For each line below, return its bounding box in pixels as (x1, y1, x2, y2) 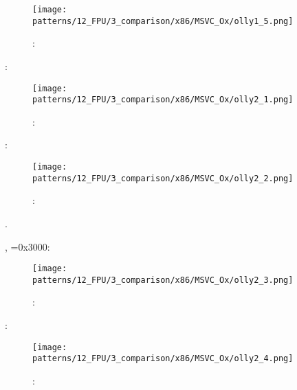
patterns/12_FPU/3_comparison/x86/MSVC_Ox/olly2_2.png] (32, 173, 294, 183)
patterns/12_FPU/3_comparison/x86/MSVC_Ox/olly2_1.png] (32, 95, 294, 105)
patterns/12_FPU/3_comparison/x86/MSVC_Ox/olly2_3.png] (32, 275, 294, 285)
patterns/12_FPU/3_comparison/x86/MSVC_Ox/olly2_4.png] (32, 354, 294, 364)
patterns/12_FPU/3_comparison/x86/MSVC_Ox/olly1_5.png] (32, 16, 294, 26)
